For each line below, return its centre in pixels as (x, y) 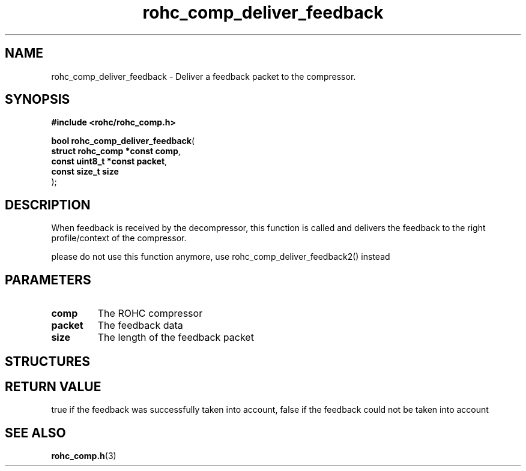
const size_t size (85, 172)
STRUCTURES (47, 361)
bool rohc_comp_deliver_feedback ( (123, 141)
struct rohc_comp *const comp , (116, 151)
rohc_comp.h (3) (84, 456)
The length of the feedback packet (176, 337)
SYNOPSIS (38, 100)
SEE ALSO (35, 433)
